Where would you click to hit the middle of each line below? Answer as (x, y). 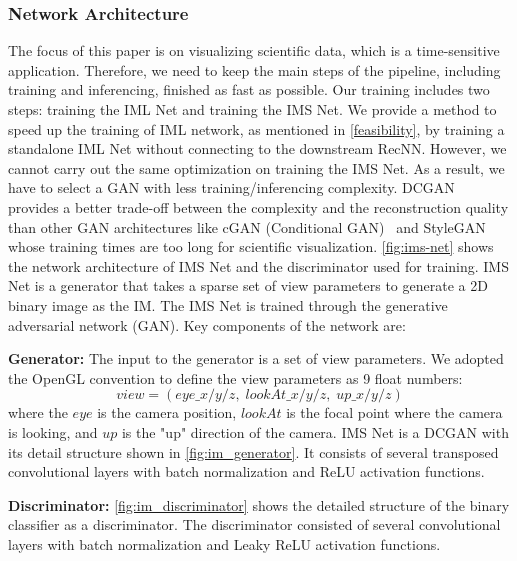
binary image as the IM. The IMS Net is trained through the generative (228, 304)
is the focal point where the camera (394, 412)
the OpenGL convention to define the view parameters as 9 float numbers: (235, 377)
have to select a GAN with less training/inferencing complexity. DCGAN (231, 187)
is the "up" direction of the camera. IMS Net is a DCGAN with (315, 431)
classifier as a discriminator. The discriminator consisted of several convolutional (254, 524)
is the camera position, (167, 412)
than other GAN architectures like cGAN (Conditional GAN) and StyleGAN (247, 226)
